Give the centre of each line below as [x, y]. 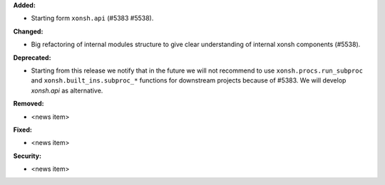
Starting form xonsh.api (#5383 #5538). [92, 18]
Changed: [28, 31]
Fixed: [22, 129]
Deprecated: [32, 58]
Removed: [29, 104]
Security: [27, 156]
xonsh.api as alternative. [67, 90]
